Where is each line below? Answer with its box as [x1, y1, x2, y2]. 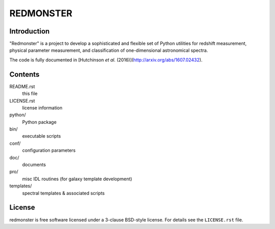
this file [22, 90, 38, 96]
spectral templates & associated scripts [22, 190, 105, 196]
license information [22, 105, 63, 111]
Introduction [9, 27, 50, 36]
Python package [22, 119, 57, 125]
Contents [9, 70, 40, 79]
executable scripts [22, 133, 61, 139]
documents [22, 161, 46, 168]
